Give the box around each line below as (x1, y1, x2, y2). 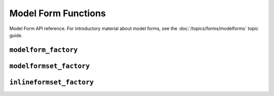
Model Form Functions (9, 8, 106, 19)
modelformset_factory (9, 61, 90, 70)
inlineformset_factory (9, 78, 94, 86)
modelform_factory (9, 46, 78, 54)
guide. (9, 32, 23, 38)
